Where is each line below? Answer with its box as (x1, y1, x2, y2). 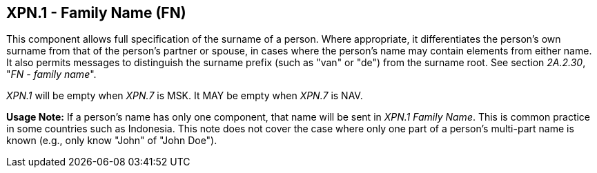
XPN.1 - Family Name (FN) (6, 4, 186, 21)
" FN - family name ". (6, 68, 97, 81)
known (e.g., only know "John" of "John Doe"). (6, 134, 217, 147)
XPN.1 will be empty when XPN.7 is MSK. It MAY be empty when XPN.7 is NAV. (6, 90, 363, 102)
